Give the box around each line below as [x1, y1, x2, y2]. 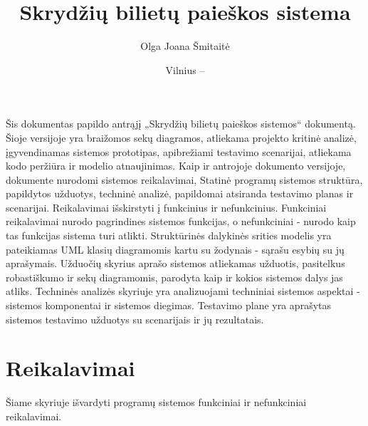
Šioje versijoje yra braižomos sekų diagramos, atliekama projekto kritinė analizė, [6, 130, 357, 145]
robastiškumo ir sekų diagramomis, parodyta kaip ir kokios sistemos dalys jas [6, 269, 343, 284]
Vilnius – [165, 62, 205, 77]
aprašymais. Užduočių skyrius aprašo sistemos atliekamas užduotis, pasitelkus [6, 256, 345, 271]
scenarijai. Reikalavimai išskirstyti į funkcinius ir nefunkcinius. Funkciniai [6, 199, 327, 214]
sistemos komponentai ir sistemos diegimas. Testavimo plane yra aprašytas [6, 298, 332, 313]
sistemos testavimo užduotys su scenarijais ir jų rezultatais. [6, 311, 264, 326]
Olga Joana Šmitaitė [140, 38, 230, 53]
